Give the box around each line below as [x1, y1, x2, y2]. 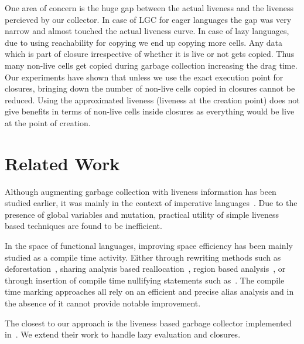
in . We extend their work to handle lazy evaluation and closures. [5, 328, 241, 340]
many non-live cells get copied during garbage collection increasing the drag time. [5, 59, 298, 71]
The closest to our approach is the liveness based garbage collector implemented [5, 316, 292, 329]
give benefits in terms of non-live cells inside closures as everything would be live [5, 105, 295, 117]
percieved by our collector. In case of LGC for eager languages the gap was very [5, 13, 292, 25]
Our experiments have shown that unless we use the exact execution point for [5, 70, 283, 83]
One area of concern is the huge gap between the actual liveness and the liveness [5, 2, 294, 14]
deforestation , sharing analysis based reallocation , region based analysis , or [5, 262, 286, 275]
